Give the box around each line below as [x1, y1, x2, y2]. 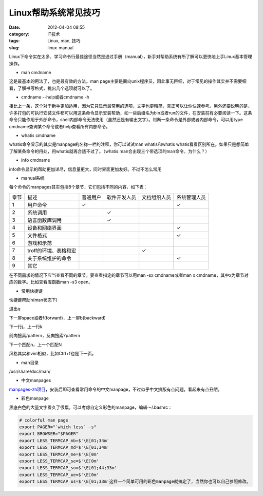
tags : [9, 38, 20, 44]
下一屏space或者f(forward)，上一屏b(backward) [9, 315, 106, 321]
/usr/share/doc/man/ [9, 368, 51, 375]
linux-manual [47, 44, 74, 51]
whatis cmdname [21, 133, 56, 138]
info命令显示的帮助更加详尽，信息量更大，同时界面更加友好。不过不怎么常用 [9, 166, 162, 172]
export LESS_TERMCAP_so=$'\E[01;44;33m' [19, 465, 117, 471]
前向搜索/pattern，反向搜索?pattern [9, 333, 80, 339]
